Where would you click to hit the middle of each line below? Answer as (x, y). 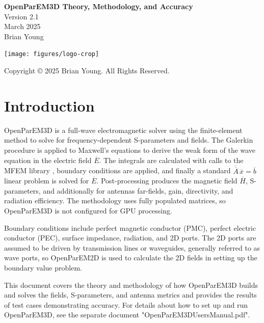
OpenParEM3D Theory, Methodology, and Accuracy (99, 6)
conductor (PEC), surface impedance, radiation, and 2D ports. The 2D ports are (130, 238)
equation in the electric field (48, 160)
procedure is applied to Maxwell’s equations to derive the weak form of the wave (130, 150)
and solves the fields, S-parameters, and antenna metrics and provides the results (130, 295)
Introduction (49, 105)
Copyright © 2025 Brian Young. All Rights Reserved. (87, 71)
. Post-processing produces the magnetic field (167, 181)
